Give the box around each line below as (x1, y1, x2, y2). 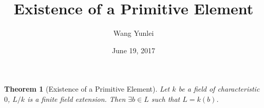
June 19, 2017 (111, 45, 156, 55)
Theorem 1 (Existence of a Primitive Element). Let (4, 83, 170, 94)
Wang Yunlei (113, 28, 154, 38)
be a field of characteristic (178, 83, 260, 94)
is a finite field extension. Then (27, 93, 126, 104)
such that (151, 93, 180, 104)
